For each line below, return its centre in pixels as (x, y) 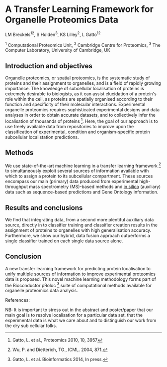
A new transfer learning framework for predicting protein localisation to (78, 268)
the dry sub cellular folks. (31, 326)
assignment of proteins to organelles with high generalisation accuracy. (78, 230)
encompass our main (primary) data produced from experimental (72, 182)
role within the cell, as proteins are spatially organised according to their (79, 99)
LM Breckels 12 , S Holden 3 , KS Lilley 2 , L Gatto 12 (53, 34)
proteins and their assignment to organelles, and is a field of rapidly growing (83, 83)
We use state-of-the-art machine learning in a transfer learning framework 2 (83, 165)
